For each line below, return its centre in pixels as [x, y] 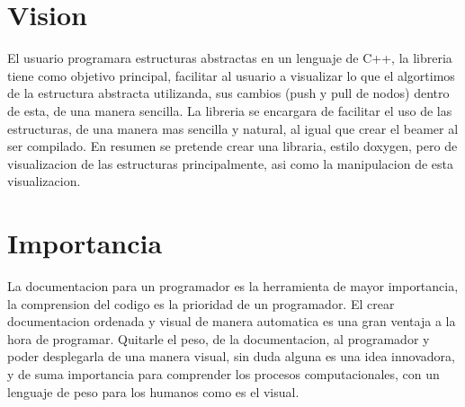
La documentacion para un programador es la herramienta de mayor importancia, [233, 286]
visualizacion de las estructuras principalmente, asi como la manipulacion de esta [231, 163]
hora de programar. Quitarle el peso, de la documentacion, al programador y [219, 338]
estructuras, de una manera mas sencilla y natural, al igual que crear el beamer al [233, 128]
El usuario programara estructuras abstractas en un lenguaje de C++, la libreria [230, 58]
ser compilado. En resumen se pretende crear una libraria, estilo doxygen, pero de [232, 146]
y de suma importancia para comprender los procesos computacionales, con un [224, 373]
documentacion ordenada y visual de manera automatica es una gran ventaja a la [232, 321]
